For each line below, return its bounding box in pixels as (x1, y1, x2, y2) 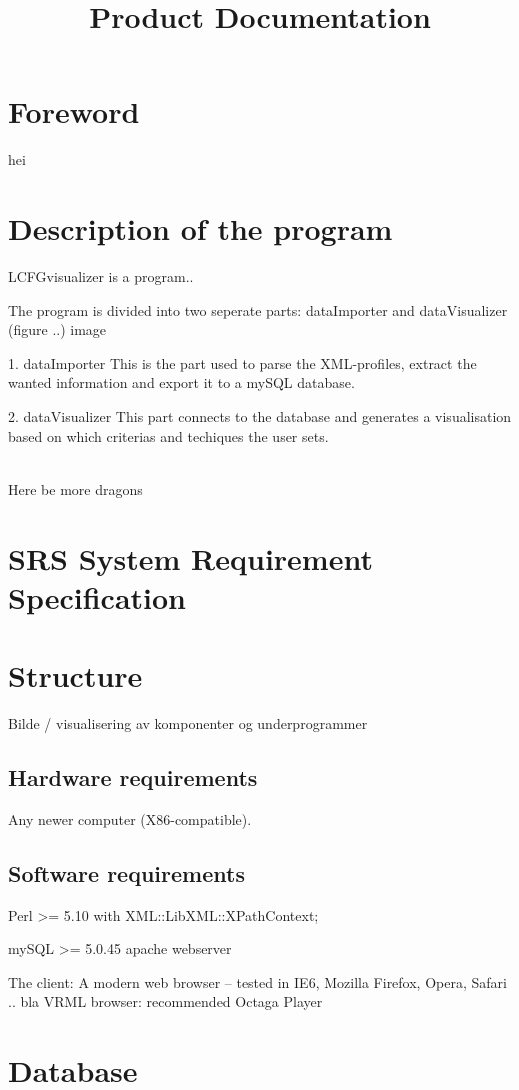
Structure (8, 655, 143, 696)
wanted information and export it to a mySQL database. (8, 372, 355, 393)
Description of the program (8, 208, 393, 249)
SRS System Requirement (8, 537, 373, 578)
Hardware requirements (8, 762, 258, 793)
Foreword (8, 91, 140, 132)
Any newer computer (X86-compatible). (8, 808, 252, 829)
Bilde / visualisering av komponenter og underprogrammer (8, 713, 368, 734)
